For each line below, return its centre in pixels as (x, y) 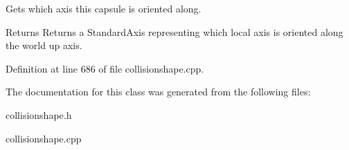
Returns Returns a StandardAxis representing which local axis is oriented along (174, 31)
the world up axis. (44, 45)
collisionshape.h (39, 114)
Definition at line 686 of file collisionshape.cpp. (105, 68)
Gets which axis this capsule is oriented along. (104, 8)
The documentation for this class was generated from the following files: (158, 92)
